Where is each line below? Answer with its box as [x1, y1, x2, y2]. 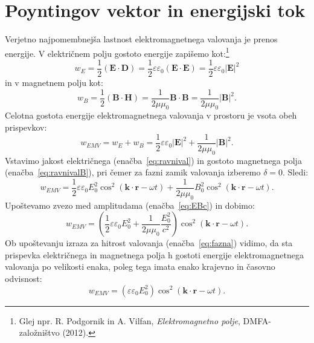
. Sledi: [283, 166, 309, 178]
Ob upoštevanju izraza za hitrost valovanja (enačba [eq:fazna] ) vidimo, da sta [5, 237, 293, 249]
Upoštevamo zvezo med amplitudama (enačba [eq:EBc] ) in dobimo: [5, 198, 255, 211]
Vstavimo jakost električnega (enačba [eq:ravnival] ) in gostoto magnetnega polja [5, 154, 302, 166]
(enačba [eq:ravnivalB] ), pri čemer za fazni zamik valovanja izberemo [5, 166, 261, 178]
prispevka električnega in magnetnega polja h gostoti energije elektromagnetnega [5, 248, 304, 261]
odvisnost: [5, 272, 42, 284]
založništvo [19, 326, 60, 339]
